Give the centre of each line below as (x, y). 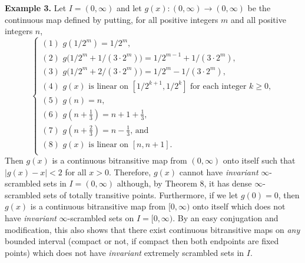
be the (259, 8)
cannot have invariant (219, 172)
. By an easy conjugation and (226, 218)
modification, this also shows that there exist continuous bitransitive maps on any (152, 229)
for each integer (218, 86)
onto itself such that (259, 160)
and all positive (258, 19)
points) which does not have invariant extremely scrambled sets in (125, 252)
